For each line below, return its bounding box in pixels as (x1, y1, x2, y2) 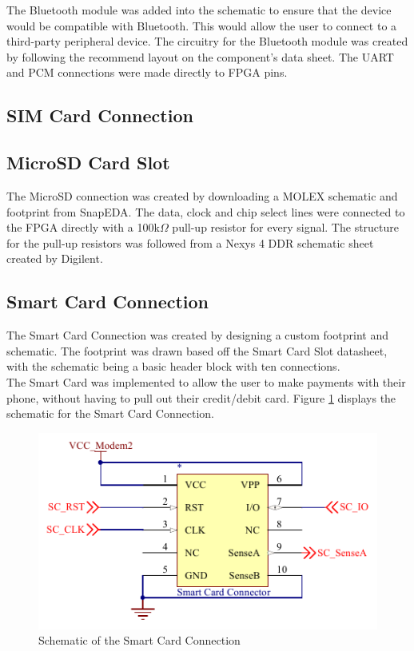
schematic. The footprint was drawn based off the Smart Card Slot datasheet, (6, 342, 388, 359)
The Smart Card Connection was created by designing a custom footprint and (6, 327, 388, 343)
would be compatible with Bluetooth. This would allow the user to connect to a (6, 17, 397, 34)
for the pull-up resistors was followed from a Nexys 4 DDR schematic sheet (6, 234, 374, 251)
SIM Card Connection (6, 103, 193, 128)
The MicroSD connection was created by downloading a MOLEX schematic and (6, 187, 398, 204)
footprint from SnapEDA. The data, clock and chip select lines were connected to (6, 203, 405, 220)
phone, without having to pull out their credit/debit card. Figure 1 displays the (6, 389, 396, 406)
